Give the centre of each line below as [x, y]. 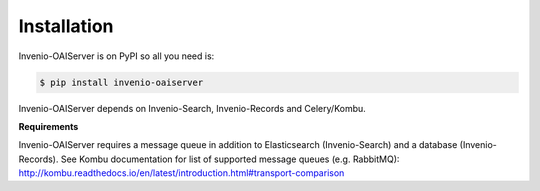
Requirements [48, 126]
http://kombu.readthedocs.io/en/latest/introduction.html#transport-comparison [181, 173]
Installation [66, 26]
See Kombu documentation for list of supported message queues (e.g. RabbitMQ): [230, 159]
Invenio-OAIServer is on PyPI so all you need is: [116, 56]
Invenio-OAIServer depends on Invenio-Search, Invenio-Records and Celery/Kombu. [192, 108]
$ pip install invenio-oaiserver [121, 82]
